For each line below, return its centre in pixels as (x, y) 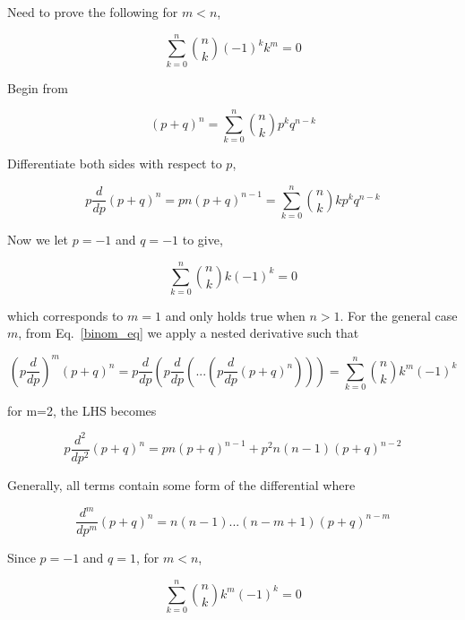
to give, (202, 240)
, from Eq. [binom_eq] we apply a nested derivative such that (189, 333)
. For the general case (399, 315)
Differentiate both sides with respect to (115, 164)
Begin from (38, 87)
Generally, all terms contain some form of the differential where (181, 485)
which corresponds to (65, 315)
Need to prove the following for (93, 12)
